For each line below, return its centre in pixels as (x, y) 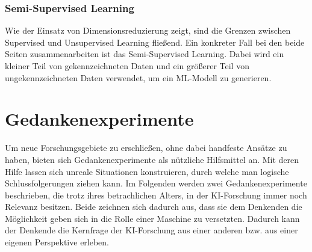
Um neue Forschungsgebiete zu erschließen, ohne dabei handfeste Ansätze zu (146, 148)
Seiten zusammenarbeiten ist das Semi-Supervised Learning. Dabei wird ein (145, 54)
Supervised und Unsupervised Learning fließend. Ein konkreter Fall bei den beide (155, 42)
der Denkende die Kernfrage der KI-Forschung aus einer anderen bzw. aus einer (151, 230)
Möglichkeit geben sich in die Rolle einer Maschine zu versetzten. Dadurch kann (152, 218)
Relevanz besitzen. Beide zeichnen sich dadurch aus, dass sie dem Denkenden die (154, 207)
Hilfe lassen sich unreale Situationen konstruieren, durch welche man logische (147, 171)
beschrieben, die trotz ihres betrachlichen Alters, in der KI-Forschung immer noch (156, 195)
